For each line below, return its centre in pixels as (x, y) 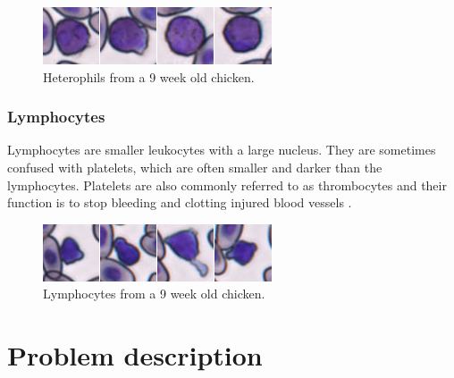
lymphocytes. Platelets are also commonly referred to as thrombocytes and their (227, 185)
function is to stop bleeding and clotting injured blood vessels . (180, 202)
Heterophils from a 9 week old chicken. (149, 76)
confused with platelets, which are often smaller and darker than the (195, 167)
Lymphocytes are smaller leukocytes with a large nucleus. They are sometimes (222, 150)
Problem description (135, 355)
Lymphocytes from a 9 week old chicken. (154, 294)
